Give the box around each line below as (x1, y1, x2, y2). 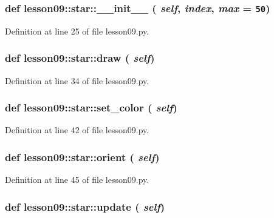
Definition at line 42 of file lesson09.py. (5, 124, 149, 136)
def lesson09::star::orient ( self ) (5, 149, 160, 164)
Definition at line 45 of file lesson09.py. (5, 173, 149, 186)
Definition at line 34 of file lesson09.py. (5, 74, 149, 87)
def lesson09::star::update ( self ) (5, 199, 165, 214)
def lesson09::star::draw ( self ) (5, 50, 155, 65)
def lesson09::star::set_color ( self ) (5, 100, 177, 115)
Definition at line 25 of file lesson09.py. (5, 24, 149, 37)
